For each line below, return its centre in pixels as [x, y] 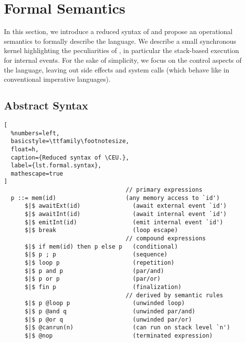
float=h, [25, 149]
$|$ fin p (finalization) [103, 287]
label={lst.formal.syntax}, [56, 166]
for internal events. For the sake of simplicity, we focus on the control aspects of [123, 60]
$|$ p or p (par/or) [93, 279]
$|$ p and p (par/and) [94, 271]
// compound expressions [166, 239]
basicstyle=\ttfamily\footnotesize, [70, 141]
